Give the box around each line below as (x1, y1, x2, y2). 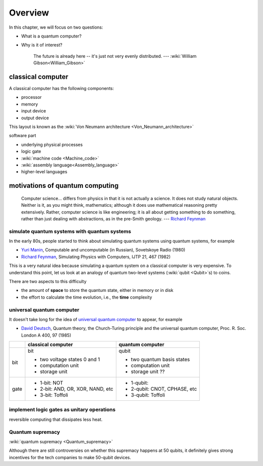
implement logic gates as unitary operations (9, 406, 116, 413)
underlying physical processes (21, 142, 83, 147)
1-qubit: (131, 379, 149, 386)
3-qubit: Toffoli (131, 392, 165, 398)
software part (9, 133, 37, 139)
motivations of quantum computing (9, 181, 119, 190)
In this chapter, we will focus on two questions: (9, 24, 103, 30)
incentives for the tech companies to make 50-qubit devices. (9, 454, 131, 460)
